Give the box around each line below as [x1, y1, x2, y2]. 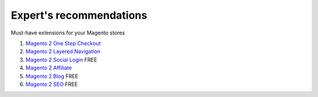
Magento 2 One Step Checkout [25, 40, 101, 47]
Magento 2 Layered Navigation [25, 48, 101, 55]
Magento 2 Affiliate [25, 64, 72, 71]
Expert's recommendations [11, 9, 147, 22]
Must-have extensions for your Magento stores [11, 29, 125, 36]
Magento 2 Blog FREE [25, 72, 79, 79]
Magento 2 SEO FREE [25, 81, 78, 88]
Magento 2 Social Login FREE [25, 56, 97, 63]
